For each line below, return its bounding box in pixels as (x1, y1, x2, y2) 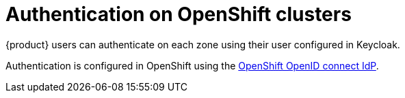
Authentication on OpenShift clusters (5, 3, 352, 26)
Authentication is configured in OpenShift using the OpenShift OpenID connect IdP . (5, 59, 379, 71)
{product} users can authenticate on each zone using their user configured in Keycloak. (5, 38, 400, 50)
